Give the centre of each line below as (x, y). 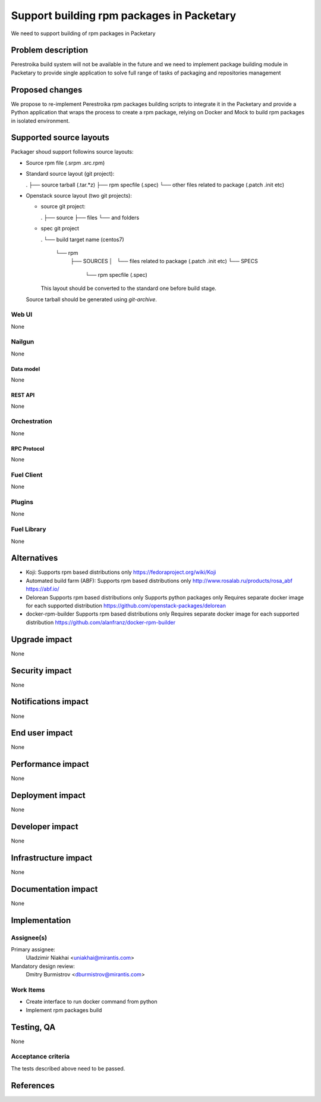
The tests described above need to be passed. (68, 1068)
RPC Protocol (28, 448)
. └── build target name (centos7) (82, 239)
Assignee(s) (29, 938)
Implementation (41, 920)
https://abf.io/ (43, 589)
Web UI (22, 314)
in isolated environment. (40, 121)
